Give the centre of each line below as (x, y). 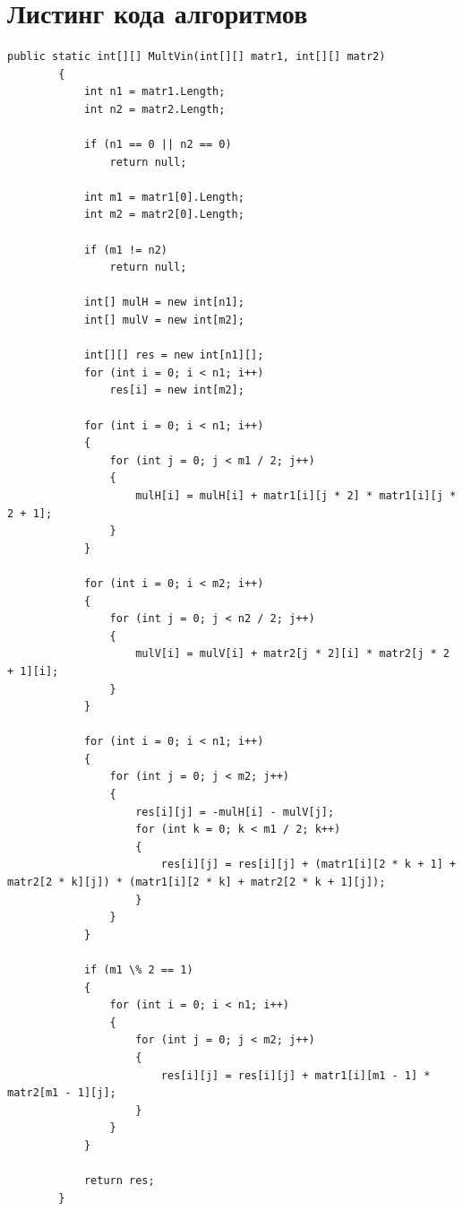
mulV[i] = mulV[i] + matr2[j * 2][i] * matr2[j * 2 (292, 654)
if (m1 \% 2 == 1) (138, 970)
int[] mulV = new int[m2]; (164, 320)
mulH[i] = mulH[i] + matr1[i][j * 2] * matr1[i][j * (296, 495)
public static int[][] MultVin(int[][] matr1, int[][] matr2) (197, 57)
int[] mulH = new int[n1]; (164, 303)
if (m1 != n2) (125, 250)
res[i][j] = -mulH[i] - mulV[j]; (235, 812)
